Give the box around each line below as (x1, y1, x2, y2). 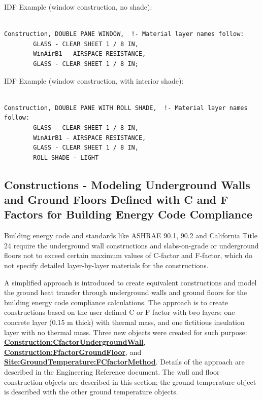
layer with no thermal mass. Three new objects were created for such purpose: (4, 326, 247, 337)
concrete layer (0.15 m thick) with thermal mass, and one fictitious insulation (4, 317, 245, 328)
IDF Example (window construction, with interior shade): (4, 75, 184, 86)
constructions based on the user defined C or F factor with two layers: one (4, 307, 235, 317)
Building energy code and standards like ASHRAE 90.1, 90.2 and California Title (4, 230, 258, 241)
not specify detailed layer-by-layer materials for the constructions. (4, 260, 209, 271)
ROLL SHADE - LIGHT (33, 154, 99, 161)
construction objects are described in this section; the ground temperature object (4, 376, 256, 387)
